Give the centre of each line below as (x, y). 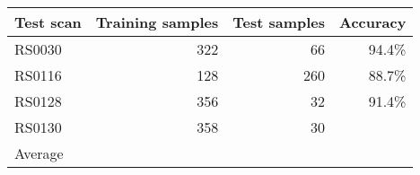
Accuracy (373, 22)
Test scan (48, 22)
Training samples (157, 22)
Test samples (279, 22)
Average (39, 153)
